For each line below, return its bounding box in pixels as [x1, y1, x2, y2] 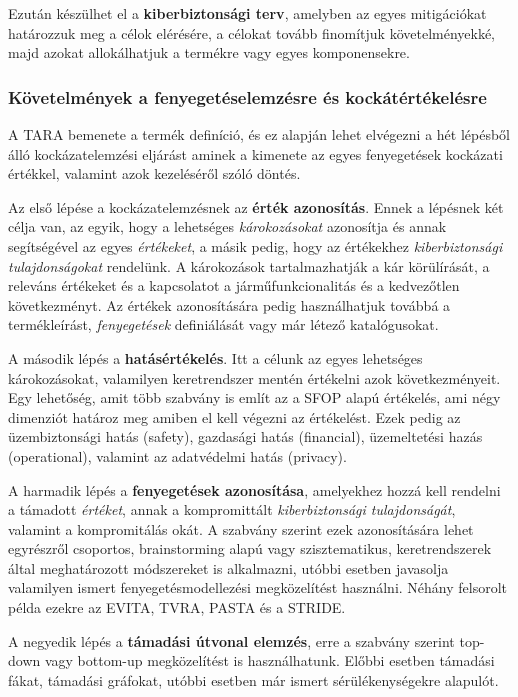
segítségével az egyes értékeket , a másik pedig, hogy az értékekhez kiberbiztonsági [8, 235, 503, 256]
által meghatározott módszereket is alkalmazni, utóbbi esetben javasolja [8, 557, 449, 578]
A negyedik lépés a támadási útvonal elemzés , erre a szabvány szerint [8, 630, 455, 651]
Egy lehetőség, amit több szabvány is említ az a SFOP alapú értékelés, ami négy [8, 387, 501, 408]
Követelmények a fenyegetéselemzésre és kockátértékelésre [8, 84, 487, 109]
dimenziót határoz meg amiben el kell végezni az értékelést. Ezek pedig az [8, 406, 461, 427]
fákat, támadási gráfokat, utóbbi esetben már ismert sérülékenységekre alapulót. [8, 669, 499, 690]
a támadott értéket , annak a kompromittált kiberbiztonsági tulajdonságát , [8, 499, 456, 520]
